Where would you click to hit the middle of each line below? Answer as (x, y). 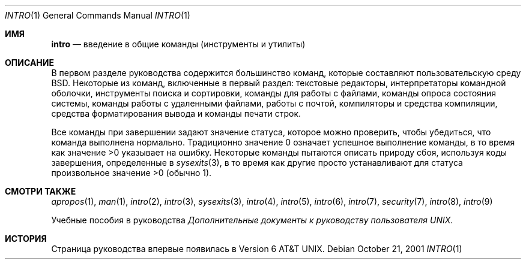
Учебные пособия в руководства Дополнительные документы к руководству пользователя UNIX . (252, 220)
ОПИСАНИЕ (29, 63)
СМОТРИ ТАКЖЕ (41, 191)
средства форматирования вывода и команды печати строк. (176, 113)
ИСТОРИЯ (26, 239)
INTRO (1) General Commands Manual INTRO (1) (98, 15)
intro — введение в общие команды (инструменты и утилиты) (178, 44)
